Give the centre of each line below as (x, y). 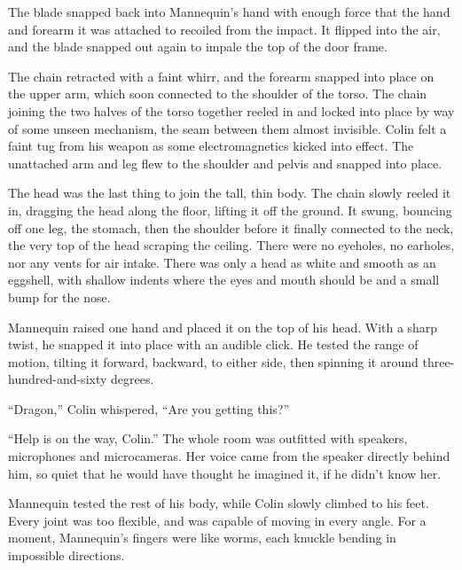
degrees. (133, 379)
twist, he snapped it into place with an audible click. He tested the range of (213, 344)
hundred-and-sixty (58, 379)
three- (439, 361)
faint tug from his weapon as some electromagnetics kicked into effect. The (211, 146)
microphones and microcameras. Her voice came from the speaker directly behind (229, 456)
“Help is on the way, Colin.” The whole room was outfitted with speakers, (208, 438)
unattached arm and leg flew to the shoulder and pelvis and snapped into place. (225, 163)
